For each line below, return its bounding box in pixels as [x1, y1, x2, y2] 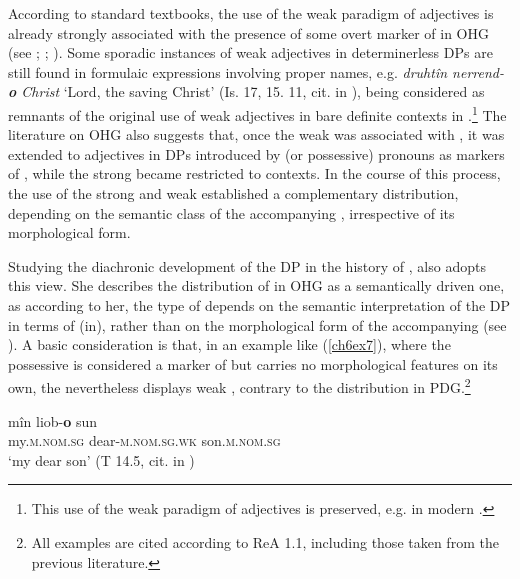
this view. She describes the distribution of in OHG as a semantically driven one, [8, 275, 505, 296]
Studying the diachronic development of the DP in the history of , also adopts [8, 255, 486, 276]
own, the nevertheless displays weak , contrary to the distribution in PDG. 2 [8, 374, 471, 397]
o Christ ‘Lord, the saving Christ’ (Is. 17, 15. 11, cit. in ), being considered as [8, 81, 485, 102]
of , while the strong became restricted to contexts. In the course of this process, [8, 163, 501, 184]
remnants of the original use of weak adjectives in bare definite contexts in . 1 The [8, 101, 507, 125]
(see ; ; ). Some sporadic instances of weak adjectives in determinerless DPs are [8, 42, 493, 63]
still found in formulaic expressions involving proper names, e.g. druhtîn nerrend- [8, 61, 504, 82]
